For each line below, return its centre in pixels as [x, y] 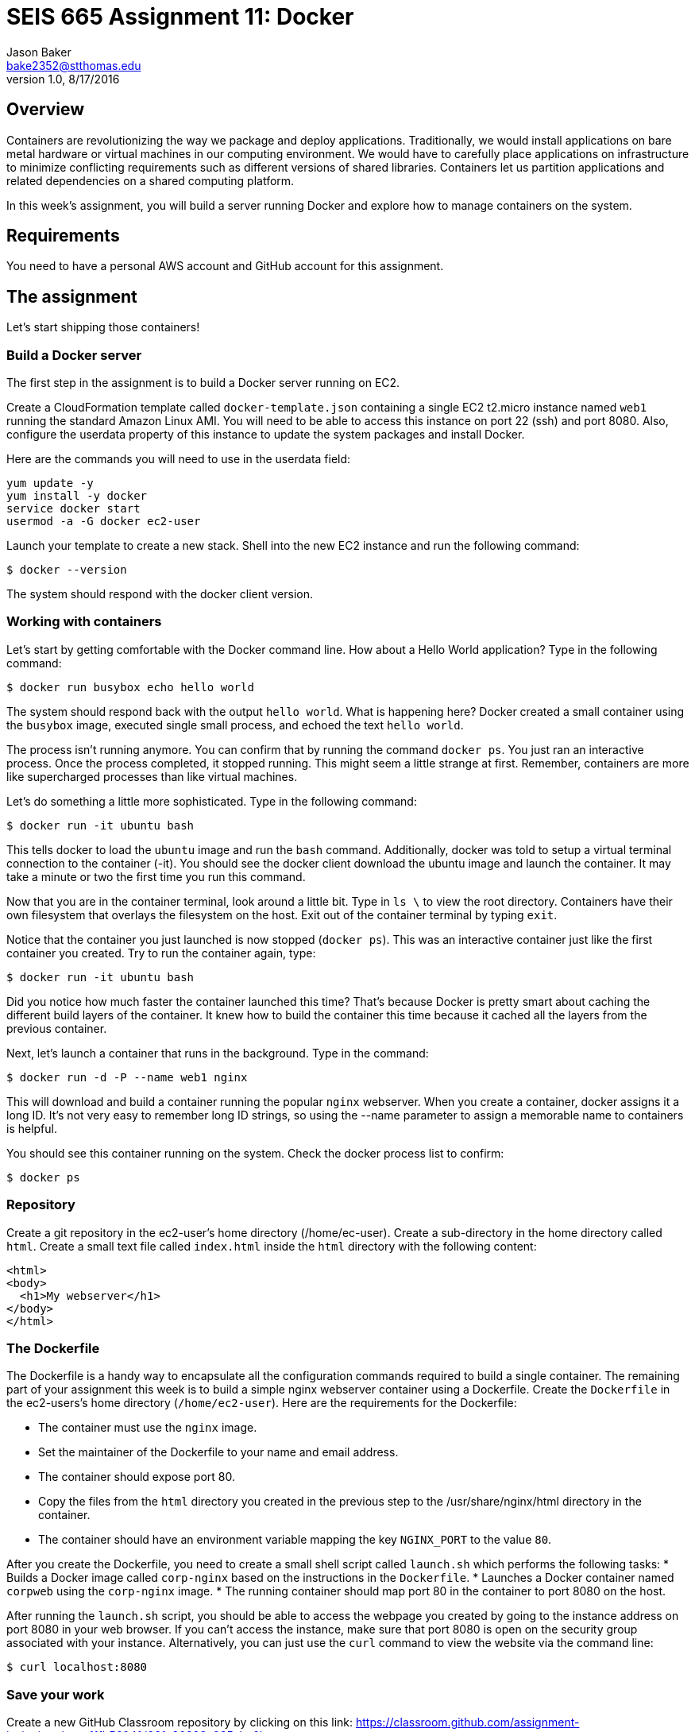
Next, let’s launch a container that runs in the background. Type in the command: [218, 1053]
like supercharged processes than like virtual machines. [152, 776]
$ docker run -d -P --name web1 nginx [127, 1077]
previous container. [57, 1028]
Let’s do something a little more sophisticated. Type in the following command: [212, 801]
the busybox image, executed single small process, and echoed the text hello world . [235, 725]
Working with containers [84, 622]
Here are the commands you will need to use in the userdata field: [179, 459]
